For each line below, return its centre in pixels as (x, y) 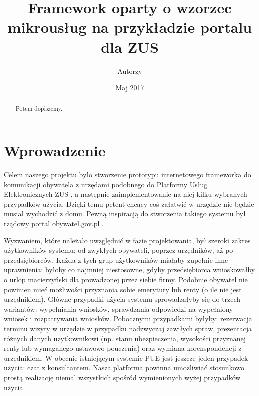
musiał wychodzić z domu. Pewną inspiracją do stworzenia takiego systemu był (125, 214)
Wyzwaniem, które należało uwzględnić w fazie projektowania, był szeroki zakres (127, 240)
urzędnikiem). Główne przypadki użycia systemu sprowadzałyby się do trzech (122, 299)
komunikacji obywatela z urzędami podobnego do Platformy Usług (106, 184)
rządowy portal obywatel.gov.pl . (54, 224)
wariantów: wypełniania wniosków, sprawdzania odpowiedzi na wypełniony (119, 309)
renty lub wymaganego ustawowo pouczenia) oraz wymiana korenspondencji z (123, 348)
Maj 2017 (130, 88)
